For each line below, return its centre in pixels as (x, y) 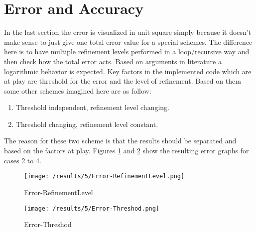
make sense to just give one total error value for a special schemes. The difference (128, 42)
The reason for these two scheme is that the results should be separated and (120, 141)
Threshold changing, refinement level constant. (87, 124)
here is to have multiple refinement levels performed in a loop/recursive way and (127, 52)
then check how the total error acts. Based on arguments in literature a (113, 61)
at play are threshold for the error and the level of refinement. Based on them (123, 81)
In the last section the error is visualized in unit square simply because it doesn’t (128, 32)
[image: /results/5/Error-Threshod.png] (92, 208)
